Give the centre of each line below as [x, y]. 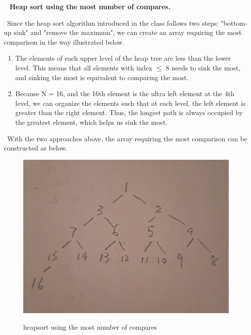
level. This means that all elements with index [84, 67]
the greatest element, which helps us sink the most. [91, 122]
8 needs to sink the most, [203, 67]
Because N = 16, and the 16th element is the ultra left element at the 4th [125, 93]
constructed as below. [36, 148]
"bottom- [234, 23]
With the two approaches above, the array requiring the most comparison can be [127, 138]
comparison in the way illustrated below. [64, 42]
